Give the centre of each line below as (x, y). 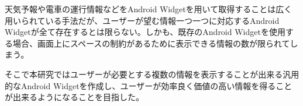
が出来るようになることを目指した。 (74, 97)
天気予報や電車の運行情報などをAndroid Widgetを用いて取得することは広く (149, 9)
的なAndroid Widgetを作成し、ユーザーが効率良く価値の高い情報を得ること (149, 85)
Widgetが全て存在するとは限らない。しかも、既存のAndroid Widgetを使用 (145, 32)
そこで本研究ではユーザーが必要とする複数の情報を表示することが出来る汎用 (152, 74)
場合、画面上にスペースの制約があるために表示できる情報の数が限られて (151, 43)
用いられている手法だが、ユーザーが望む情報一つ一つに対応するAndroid (142, 20)
